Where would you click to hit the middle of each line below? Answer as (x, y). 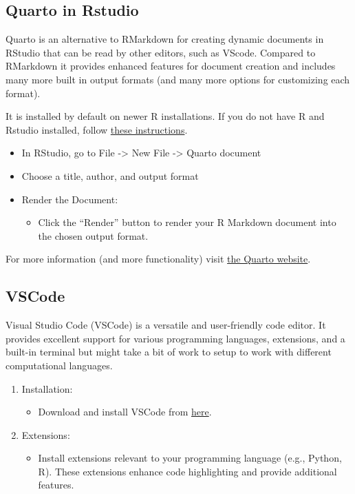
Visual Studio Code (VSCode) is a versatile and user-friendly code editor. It (166, 325)
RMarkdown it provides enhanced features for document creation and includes (171, 66)
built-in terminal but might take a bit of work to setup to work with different (169, 352)
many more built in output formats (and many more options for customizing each (178, 79)
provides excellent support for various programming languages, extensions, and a (175, 338)
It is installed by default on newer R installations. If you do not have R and (165, 116)
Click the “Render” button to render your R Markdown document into (187, 222)
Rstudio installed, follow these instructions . (97, 129)
